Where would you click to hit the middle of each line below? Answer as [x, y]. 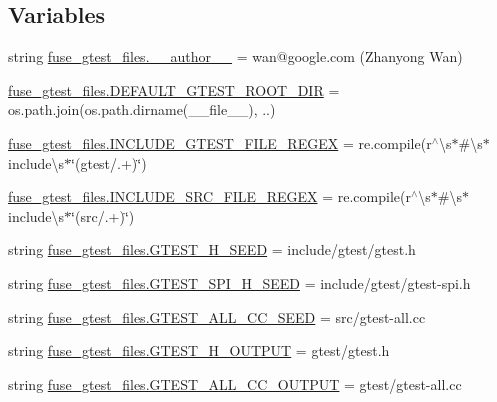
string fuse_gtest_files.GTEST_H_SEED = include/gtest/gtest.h [212, 249]
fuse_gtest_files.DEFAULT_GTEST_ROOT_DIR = [174, 89]
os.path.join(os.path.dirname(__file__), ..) [142, 109]
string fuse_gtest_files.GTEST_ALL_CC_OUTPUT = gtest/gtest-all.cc [235, 383]
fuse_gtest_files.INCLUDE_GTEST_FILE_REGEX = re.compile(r [220, 142]
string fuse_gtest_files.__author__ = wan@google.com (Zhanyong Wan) [235, 56]
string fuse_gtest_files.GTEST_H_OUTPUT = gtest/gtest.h [199, 350]
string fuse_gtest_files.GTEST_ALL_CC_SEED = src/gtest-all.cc [217, 316]
